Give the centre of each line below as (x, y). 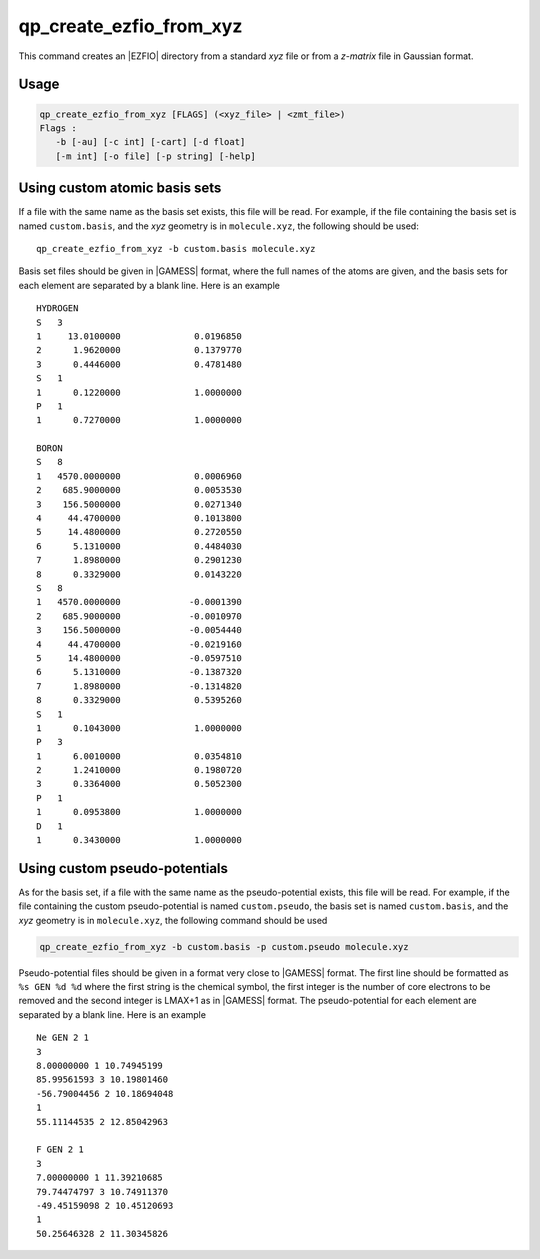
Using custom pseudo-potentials (123, 868)
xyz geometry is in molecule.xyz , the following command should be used (173, 920)
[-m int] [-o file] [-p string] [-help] (156, 156)
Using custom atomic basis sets (120, 188)
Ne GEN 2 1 (63, 1038)
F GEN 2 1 (60, 1149)
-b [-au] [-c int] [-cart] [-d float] (150, 142)
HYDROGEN (57, 308)
